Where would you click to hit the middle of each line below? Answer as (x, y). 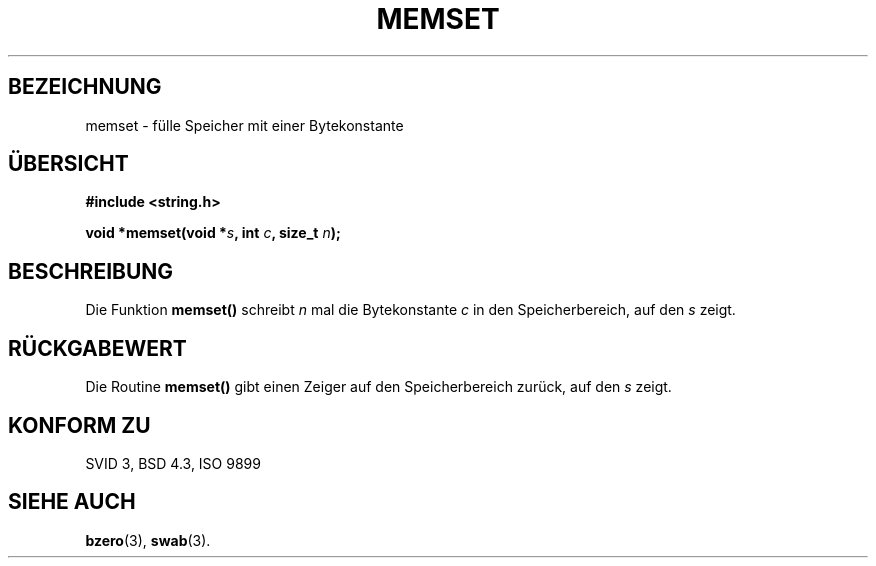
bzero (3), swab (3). (148, 540)
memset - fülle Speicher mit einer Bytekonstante (244, 125)
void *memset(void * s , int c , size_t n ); (213, 233)
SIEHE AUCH (72, 502)
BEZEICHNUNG (85, 87)
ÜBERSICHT (68, 164)
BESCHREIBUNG (91, 271)
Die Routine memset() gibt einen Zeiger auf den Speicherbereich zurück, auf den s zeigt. (378, 387)
